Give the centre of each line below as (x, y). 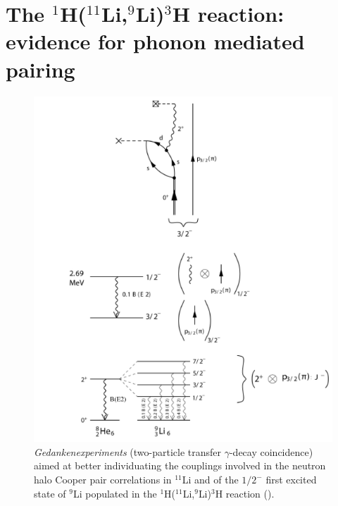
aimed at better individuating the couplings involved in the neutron (180, 465)
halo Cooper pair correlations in (103, 480)
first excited (291, 480)
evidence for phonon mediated (155, 41)
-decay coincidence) (271, 451)
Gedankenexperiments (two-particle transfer (128, 451)
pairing (40, 69)
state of (50, 493)
